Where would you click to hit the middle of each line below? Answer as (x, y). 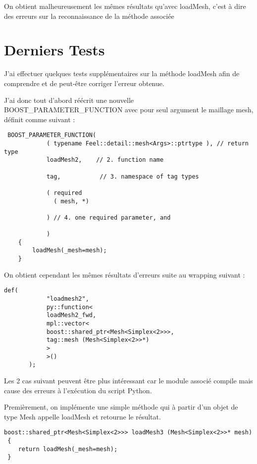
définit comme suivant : (40, 119)
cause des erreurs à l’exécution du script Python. (78, 390)
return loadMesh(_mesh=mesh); (68, 449)
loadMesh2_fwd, (71, 315)
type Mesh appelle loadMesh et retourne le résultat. (82, 416)
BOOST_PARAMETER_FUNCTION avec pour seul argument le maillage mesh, (129, 110)
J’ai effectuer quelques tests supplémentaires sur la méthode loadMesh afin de (122, 73)
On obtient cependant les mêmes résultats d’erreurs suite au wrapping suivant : (125, 274)
